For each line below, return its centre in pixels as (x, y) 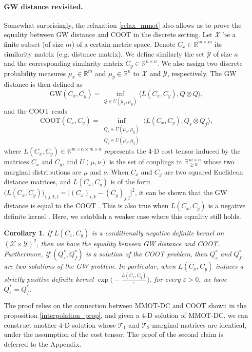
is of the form (131, 182)
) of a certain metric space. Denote (123, 44)
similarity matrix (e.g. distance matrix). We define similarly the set (104, 53)
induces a (230, 266)
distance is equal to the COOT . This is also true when (86, 205)
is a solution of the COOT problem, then (147, 254)
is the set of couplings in (146, 162)
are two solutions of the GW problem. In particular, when (90, 266)
